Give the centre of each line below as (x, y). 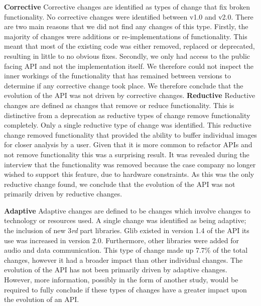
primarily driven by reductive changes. (63, 194)
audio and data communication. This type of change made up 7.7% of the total (126, 250)
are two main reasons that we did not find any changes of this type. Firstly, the (126, 26)
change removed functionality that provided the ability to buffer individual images (130, 134)
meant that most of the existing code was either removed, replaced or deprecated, (129, 46)
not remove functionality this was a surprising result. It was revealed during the (127, 154)
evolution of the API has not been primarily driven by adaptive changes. (116, 270)
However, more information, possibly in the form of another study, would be (121, 280)
